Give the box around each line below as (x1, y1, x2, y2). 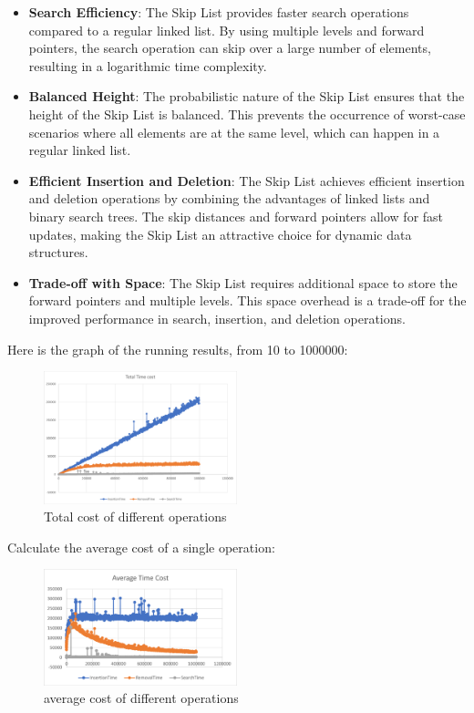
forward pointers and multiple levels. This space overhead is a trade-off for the (28, 291, 467, 310)
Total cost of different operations (44, 507, 227, 526)
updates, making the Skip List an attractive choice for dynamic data (28, 224, 412, 243)
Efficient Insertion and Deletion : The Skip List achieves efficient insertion (28, 170, 465, 190)
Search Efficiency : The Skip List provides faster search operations (28, 3, 409, 21)
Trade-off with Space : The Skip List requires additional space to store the (28, 273, 458, 292)
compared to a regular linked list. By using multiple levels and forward (28, 20, 425, 39)
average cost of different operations (44, 688, 239, 708)
